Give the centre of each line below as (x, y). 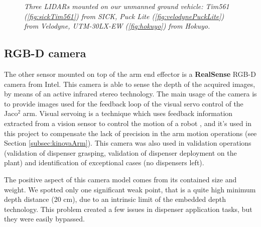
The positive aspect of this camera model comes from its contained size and (120, 179)
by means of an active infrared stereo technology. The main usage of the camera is (130, 94)
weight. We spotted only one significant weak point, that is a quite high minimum (130, 189)
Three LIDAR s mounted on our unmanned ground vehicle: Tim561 (127, 6)
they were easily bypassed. (44, 219)
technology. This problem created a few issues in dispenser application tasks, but (128, 209)
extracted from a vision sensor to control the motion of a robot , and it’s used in (128, 123)
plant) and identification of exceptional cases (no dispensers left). (104, 162)
